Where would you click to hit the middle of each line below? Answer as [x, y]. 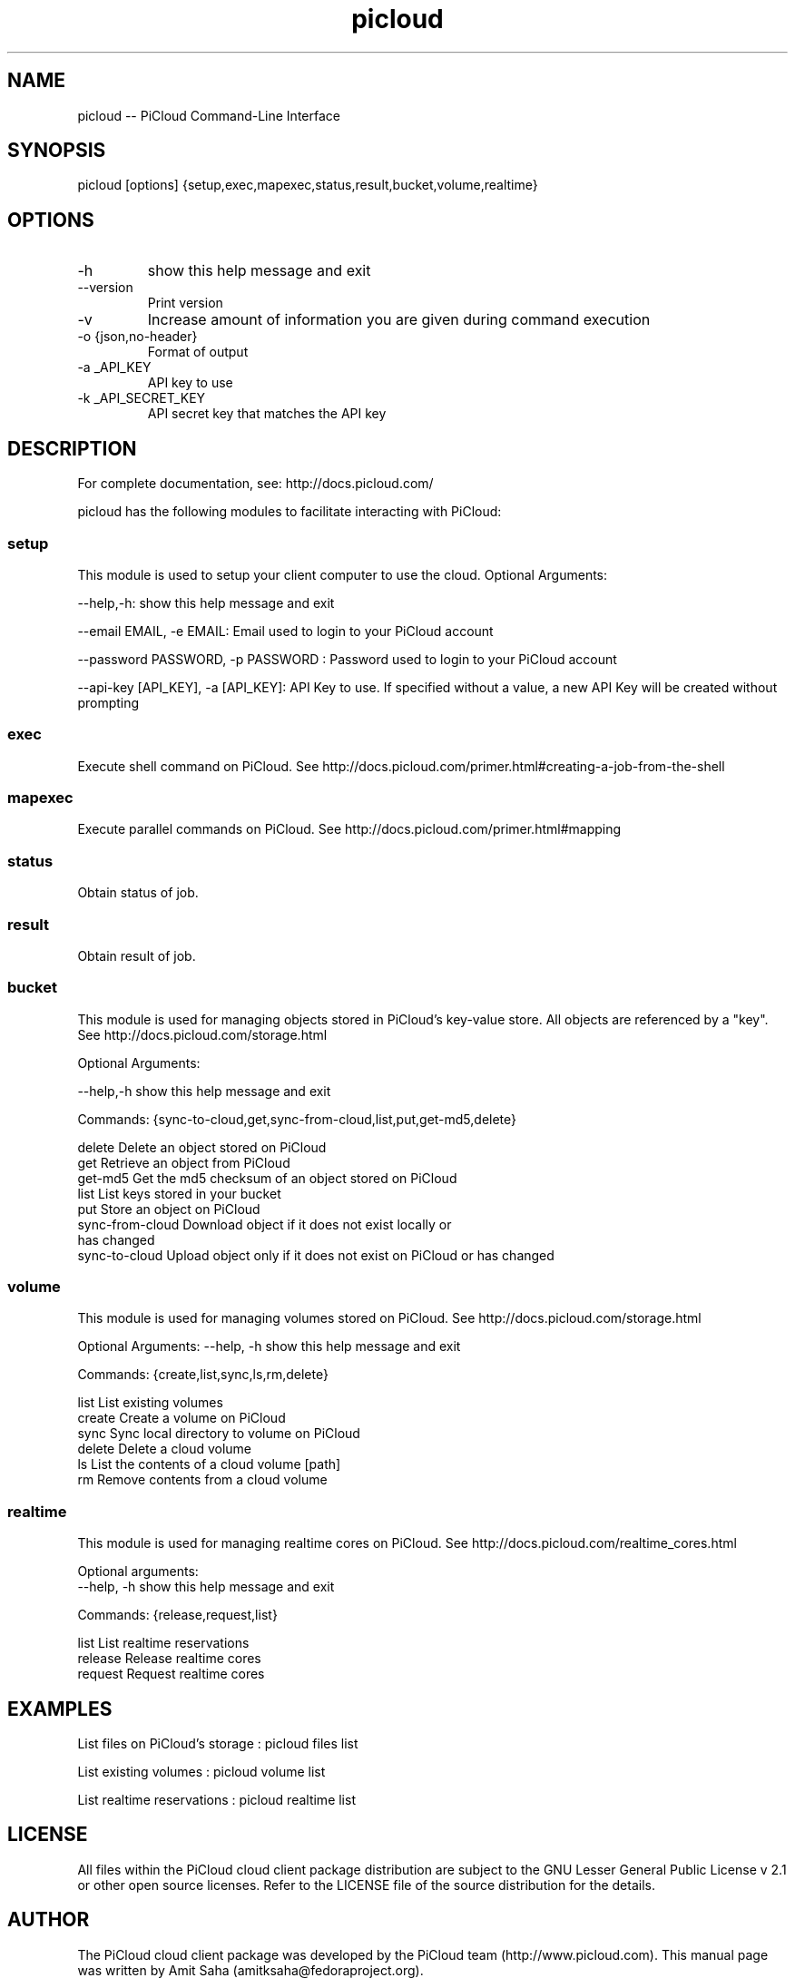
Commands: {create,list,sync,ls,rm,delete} [203, 1375]
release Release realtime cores [169, 1659]
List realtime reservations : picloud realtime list [216, 1799]
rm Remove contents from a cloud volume [202, 1480]
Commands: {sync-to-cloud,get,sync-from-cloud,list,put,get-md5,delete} [297, 1119]
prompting [108, 702]
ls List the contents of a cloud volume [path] [209, 1464]
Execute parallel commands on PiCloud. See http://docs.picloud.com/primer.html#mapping [349, 829]
